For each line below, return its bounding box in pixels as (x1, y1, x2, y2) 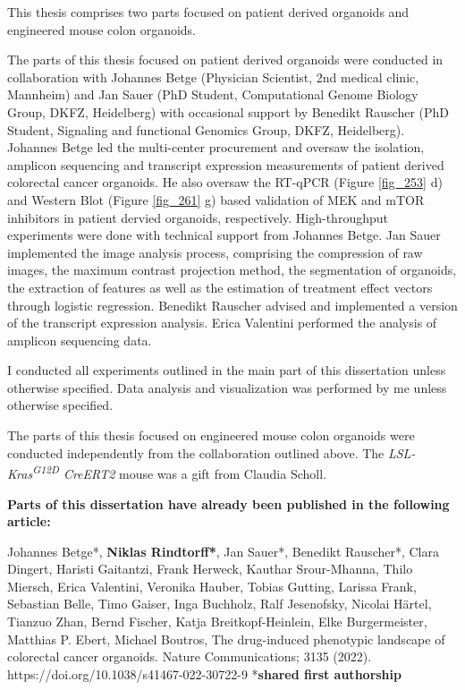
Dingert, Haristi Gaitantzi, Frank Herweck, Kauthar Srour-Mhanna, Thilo (7, 559, 413, 578)
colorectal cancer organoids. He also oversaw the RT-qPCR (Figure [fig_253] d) (7, 173, 443, 192)
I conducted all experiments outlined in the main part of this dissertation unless (7, 361, 446, 379)
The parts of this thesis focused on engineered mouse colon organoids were (7, 426, 415, 445)
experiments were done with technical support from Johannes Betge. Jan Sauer (7, 226, 441, 244)
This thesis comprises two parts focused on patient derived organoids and (7, 3, 410, 21)
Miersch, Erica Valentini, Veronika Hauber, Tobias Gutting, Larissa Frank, (7, 576, 417, 595)
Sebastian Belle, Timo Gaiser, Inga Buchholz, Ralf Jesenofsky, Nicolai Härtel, (7, 594, 432, 613)
